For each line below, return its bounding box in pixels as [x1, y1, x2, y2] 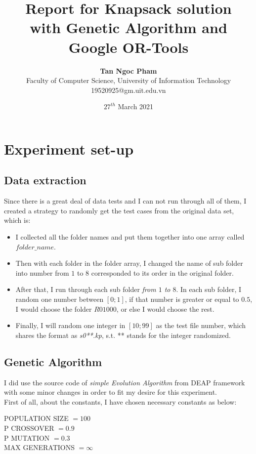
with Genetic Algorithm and [30, 17, 227, 38]
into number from [15, 267, 69, 278]
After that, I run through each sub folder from [15, 284, 156, 294]
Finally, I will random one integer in [15, 320, 126, 330]
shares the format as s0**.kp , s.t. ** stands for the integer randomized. [15, 330, 231, 340]
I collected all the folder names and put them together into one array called [15, 232, 245, 242]
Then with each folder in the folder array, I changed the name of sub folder [15, 258, 243, 268]
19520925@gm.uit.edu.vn [91, 84, 166, 95]
